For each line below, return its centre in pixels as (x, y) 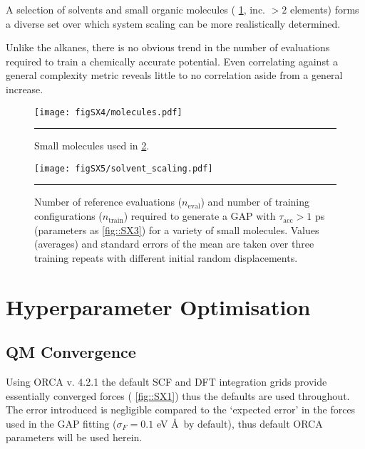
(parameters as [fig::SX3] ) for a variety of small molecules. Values (177, 229)
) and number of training (255, 202)
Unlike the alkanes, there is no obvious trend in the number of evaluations (168, 47)
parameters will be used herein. (74, 437)
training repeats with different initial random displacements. (166, 257)
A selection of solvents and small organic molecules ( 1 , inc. (136, 9)
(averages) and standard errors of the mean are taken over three (174, 244)
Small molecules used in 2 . (92, 146)
